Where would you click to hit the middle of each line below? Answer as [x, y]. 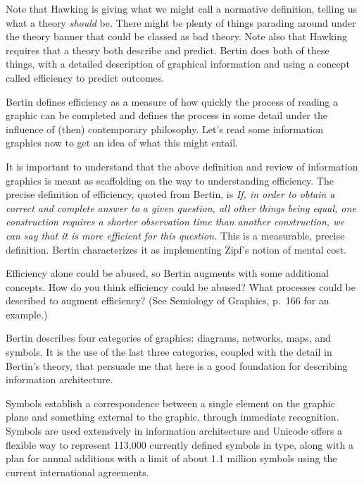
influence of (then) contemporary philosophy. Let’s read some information [164, 129]
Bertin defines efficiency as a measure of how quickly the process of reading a [172, 101]
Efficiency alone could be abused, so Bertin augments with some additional [167, 273]
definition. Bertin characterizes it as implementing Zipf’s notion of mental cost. [176, 249]
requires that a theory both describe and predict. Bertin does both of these [168, 50]
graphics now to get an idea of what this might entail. [122, 143]
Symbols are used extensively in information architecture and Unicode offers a [174, 431]
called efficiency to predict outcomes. [85, 77]
